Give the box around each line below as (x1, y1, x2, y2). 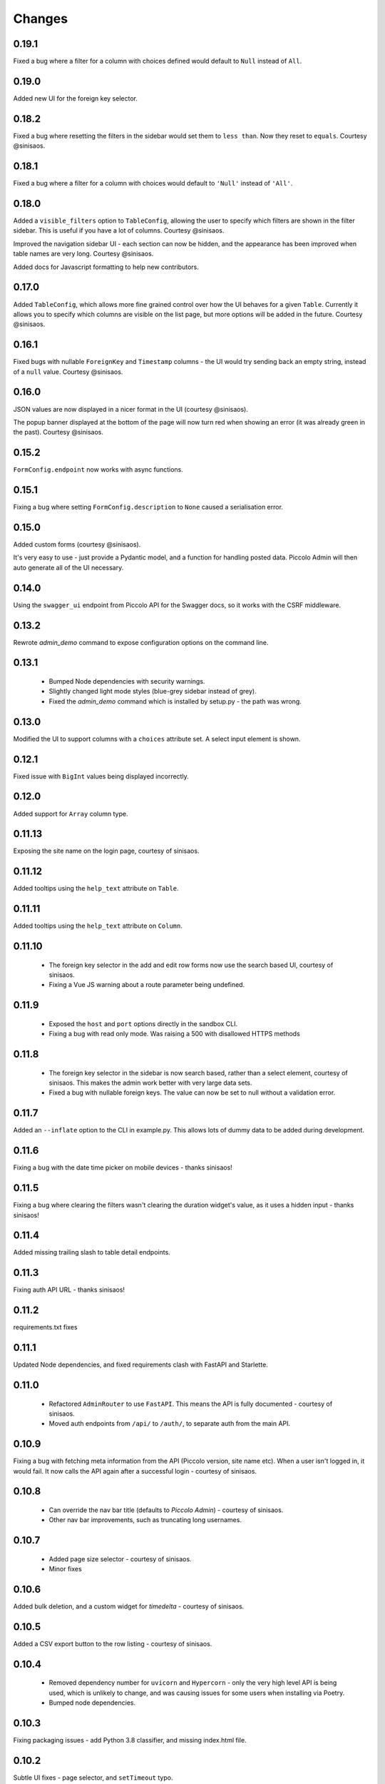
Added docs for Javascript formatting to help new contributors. (13, 263, 199, 271)
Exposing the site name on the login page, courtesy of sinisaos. (13, 846, 200, 856)
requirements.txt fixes (13, 1323, 78, 1332)
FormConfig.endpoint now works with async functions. (13, 465, 183, 474)
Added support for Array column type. (13, 809, 128, 818)
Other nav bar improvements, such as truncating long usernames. (48, 1516, 242, 1524)
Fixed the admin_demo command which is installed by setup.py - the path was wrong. (48, 696, 302, 706)
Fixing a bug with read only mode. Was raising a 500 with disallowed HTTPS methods (48, 1030, 301, 1038)
